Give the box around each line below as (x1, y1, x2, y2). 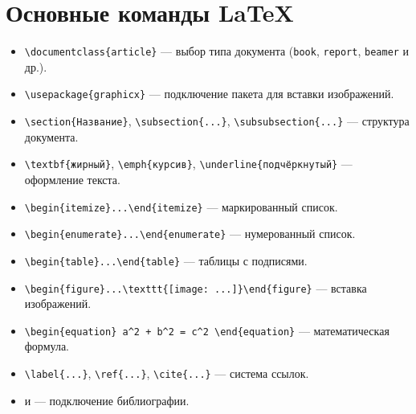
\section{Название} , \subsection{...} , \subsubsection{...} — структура (24, 113, 410, 129)
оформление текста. (24, 170, 120, 187)
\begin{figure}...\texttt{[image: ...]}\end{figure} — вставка (24, 279, 367, 296)
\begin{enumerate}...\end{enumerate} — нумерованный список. (24, 225, 356, 242)
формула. (24, 338, 69, 355)
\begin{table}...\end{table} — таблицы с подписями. (24, 252, 308, 268)
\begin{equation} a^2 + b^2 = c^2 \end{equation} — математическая (24, 322, 389, 338)
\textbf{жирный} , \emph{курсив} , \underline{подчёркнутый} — (24, 155, 353, 172)
